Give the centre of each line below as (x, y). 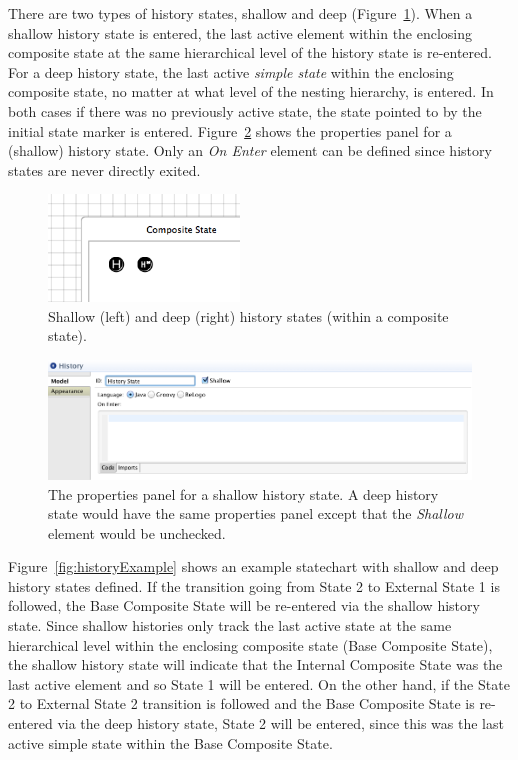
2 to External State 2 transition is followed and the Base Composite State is (241, 703)
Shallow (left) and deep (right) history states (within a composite (248, 315)
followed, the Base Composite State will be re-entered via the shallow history (244, 605)
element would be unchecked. (137, 532)
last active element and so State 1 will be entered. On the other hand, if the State (259, 683)
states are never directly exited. (104, 169)
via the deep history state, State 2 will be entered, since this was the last (280, 723)
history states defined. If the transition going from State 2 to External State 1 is (254, 585)
